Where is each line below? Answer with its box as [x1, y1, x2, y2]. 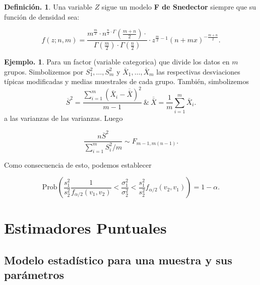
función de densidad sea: [4, 11, 80, 22]
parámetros [4, 267, 64, 282]
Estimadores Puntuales [4, 218, 167, 238]
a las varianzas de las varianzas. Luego [4, 113, 123, 123]
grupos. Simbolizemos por [4, 66, 84, 77]
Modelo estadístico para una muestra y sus [4, 252, 232, 267]
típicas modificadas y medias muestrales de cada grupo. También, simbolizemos [4, 76, 249, 87]
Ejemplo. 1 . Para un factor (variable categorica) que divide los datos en [4, 56, 230, 67]
